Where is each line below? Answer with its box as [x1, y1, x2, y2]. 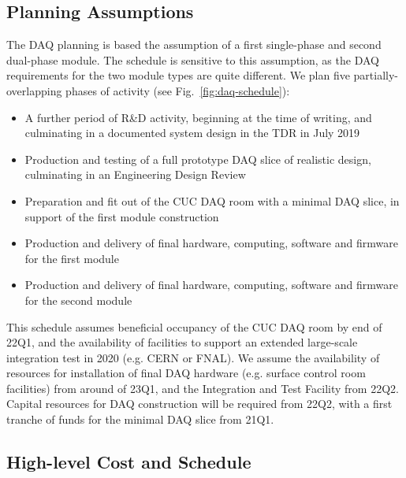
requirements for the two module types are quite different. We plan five [6, 67, 350, 83]
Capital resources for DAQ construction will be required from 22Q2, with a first [6, 395, 393, 412]
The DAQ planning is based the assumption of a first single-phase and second [6, 36, 382, 53]
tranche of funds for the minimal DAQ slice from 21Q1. [6, 411, 274, 428]
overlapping [6, 82, 62, 98]
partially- [353, 67, 398, 83]
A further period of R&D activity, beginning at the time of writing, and [24, 109, 372, 125]
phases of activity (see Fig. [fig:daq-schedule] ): [65, 82, 290, 98]
